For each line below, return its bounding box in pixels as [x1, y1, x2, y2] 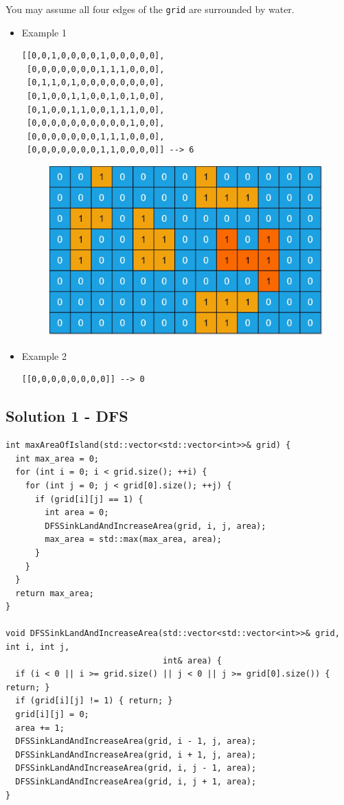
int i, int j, [5, 642, 70, 653]
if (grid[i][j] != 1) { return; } [15, 696, 173, 706]
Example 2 [21, 348, 67, 363]
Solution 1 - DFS [5, 405, 128, 427]
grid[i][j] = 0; [15, 710, 89, 720]
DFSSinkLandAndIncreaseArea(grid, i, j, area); [45, 521, 266, 531]
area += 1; [15, 723, 65, 733]
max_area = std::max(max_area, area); [45, 534, 222, 545]
